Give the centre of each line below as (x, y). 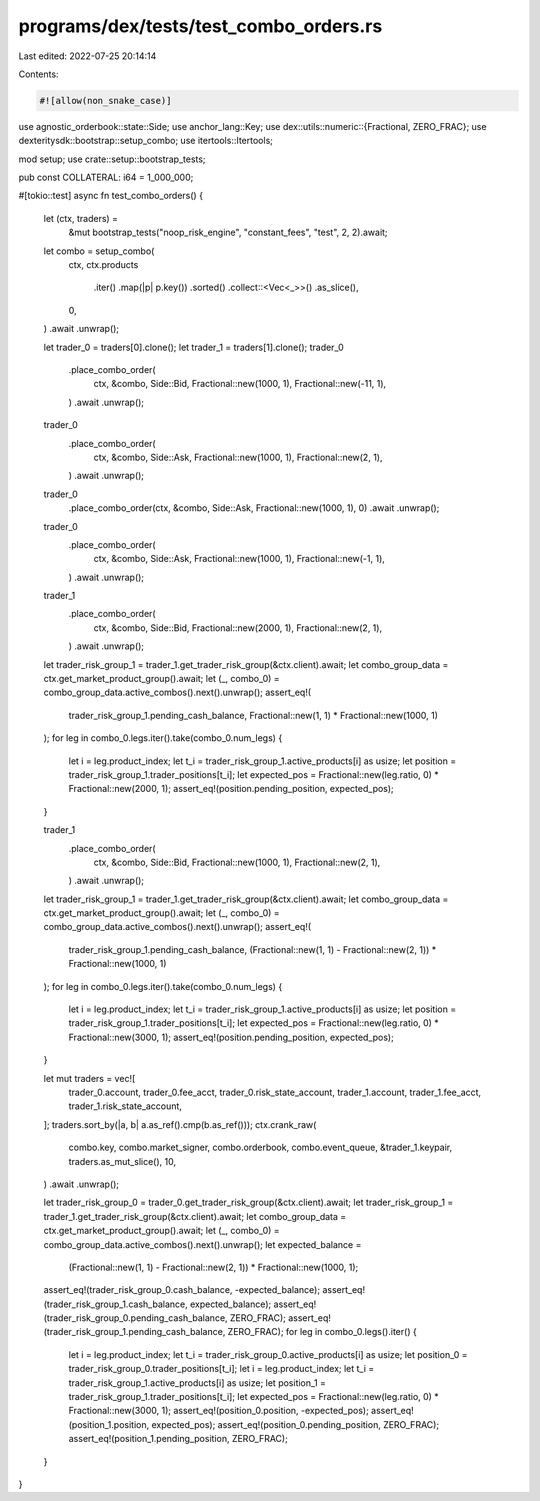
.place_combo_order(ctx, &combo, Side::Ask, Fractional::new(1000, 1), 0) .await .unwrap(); (254, 508)
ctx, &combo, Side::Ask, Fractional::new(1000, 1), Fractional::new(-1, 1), (239, 559)
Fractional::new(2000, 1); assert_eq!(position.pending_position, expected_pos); (231, 789)
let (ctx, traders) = (81, 218)
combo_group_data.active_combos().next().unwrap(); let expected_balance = (202, 1244)
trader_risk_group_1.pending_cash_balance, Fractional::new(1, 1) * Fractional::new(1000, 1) (253, 715)
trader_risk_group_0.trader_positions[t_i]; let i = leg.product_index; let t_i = (221, 1369)
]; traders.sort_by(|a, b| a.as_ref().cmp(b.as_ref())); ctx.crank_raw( (180, 1124)
